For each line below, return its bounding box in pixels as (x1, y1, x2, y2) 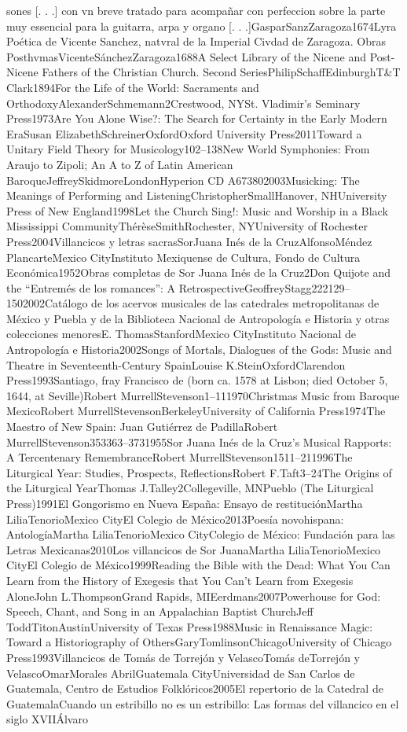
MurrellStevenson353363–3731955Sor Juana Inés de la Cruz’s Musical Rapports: (6, 433, 392, 450)
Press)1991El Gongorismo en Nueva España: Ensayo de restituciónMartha (6, 495, 363, 511)
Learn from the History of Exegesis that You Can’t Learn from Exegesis (6, 572, 354, 588)
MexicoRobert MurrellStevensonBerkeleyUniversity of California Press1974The (6, 403, 386, 419)
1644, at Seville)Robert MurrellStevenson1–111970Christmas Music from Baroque (6, 387, 400, 403)
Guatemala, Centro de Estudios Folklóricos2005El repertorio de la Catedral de (6, 680, 383, 697)
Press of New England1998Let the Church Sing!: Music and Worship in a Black (6, 202, 388, 219)
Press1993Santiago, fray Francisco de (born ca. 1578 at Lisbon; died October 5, (6, 372, 388, 388)
